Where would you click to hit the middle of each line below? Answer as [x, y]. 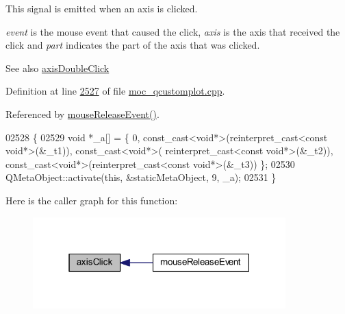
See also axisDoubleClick [57, 68]
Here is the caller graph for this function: [92, 200]
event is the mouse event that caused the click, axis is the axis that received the [173, 31]
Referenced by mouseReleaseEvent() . [82, 113]
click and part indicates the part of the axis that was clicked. [133, 45]
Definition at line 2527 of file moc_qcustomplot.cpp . [115, 91]
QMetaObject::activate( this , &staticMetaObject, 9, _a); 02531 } [141, 177]
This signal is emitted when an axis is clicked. [102, 8]
